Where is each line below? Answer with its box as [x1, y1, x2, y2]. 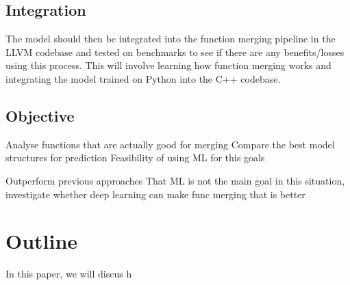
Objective [5, 105, 75, 126]
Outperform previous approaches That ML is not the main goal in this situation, [5, 173, 345, 187]
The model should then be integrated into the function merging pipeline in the [5, 31, 336, 46]
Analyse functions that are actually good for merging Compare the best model [5, 137, 335, 151]
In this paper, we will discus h [5, 267, 132, 281]
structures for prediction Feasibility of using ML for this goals [5, 150, 265, 165]
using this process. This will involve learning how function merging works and [5, 58, 332, 72]
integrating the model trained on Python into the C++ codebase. [5, 71, 281, 85]
